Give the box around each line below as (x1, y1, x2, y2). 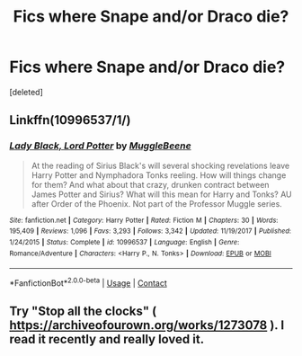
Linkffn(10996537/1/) (9, 112, 131, 128)
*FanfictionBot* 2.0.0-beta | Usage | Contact (9, 276, 168, 289)
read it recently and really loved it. (9, 332, 205, 347)
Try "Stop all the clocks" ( (9, 304, 157, 319)
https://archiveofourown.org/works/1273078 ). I (9, 317, 285, 334)
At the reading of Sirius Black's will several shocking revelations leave (31, 160, 290, 171)
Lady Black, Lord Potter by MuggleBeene (9, 139, 191, 152)
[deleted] (9, 86, 43, 97)
